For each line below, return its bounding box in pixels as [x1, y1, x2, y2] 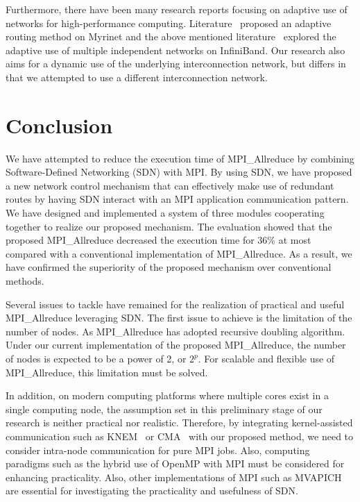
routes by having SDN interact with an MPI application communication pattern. [6, 192, 349, 206]
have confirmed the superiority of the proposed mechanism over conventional [6, 260, 332, 274]
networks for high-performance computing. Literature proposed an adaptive [6, 15, 332, 30]
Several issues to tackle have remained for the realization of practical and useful [6, 296, 345, 311]
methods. [6, 274, 44, 288]
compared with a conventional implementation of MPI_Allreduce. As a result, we [6, 246, 352, 260]
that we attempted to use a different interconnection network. [6, 69, 268, 84]
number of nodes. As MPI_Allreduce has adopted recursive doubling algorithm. [6, 324, 345, 338]
